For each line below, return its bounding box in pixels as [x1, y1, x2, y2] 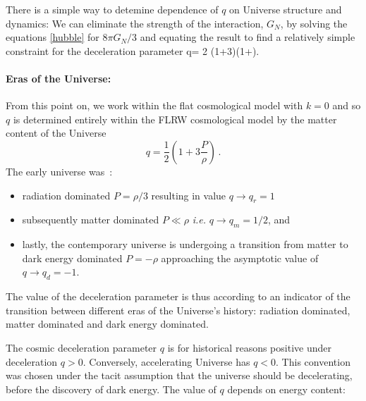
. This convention [276, 354, 350, 369]
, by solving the [280, 16, 348, 30]
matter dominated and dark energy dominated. [6, 316, 209, 331]
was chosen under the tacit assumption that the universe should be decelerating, [6, 368, 353, 383]
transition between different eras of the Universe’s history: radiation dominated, [6, 302, 350, 317]
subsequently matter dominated [22, 212, 159, 227]
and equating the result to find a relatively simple [140, 30, 355, 44]
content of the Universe [6, 125, 106, 140]
